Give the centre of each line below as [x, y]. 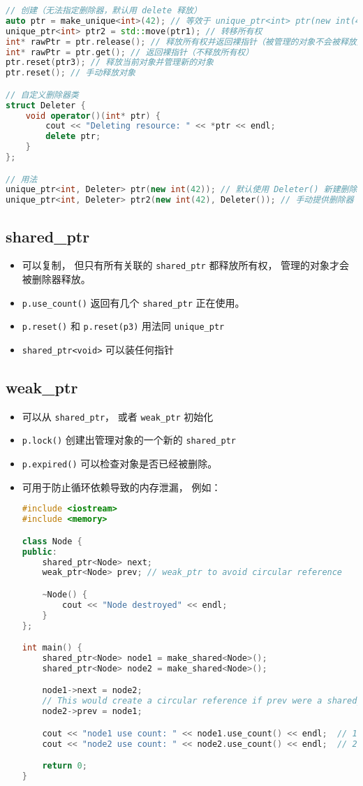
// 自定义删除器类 [42, 95]
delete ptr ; [73, 137]
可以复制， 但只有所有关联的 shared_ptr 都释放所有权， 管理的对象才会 [186, 265]
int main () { [52, 648]
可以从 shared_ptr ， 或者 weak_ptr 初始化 [118, 416]
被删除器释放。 [56, 279]
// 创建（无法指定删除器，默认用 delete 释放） [104, 10]
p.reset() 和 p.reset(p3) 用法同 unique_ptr [123, 326]
